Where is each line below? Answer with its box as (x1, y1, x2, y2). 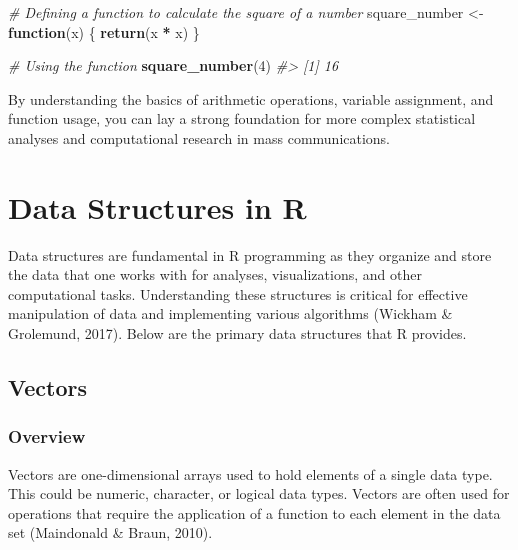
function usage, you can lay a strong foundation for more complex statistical (8, 108, 476, 129)
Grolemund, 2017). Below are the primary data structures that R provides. (8, 323, 467, 344)
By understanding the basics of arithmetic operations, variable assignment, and (8, 88, 494, 109)
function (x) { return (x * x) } (8, 21, 200, 42)
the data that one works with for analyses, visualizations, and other (8, 264, 422, 285)
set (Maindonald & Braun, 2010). (8, 522, 213, 543)
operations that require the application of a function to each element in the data (8, 502, 501, 523)
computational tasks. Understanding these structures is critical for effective (8, 283, 468, 304)
